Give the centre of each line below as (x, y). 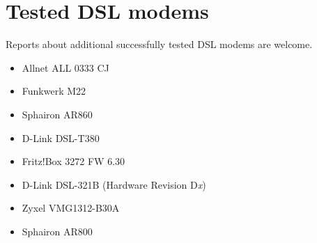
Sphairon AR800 (57, 231)
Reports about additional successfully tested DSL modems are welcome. (159, 44)
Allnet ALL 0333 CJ (65, 67)
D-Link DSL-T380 (61, 138)
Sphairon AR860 (57, 114)
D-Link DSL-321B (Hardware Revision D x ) (114, 184)
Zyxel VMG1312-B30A (71, 208)
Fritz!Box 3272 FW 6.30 (74, 161)
